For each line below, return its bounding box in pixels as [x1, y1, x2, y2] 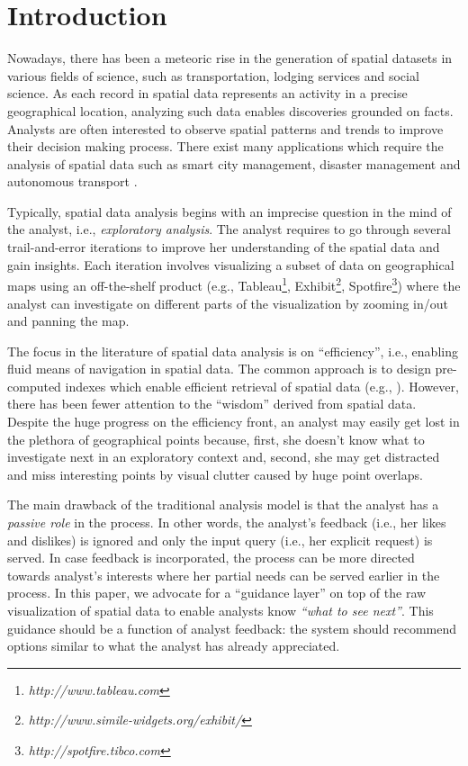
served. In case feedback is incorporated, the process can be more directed [7, 548, 415, 567]
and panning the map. [7, 311, 130, 330]
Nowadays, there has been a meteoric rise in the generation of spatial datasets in [7, 49, 453, 68]
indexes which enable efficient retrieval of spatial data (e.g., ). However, [65, 376, 459, 395]
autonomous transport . [7, 172, 138, 191]
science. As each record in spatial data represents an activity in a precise [7, 84, 408, 103]
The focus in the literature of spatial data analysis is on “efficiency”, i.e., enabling [7, 341, 458, 360]
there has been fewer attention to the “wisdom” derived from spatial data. [7, 394, 417, 413]
